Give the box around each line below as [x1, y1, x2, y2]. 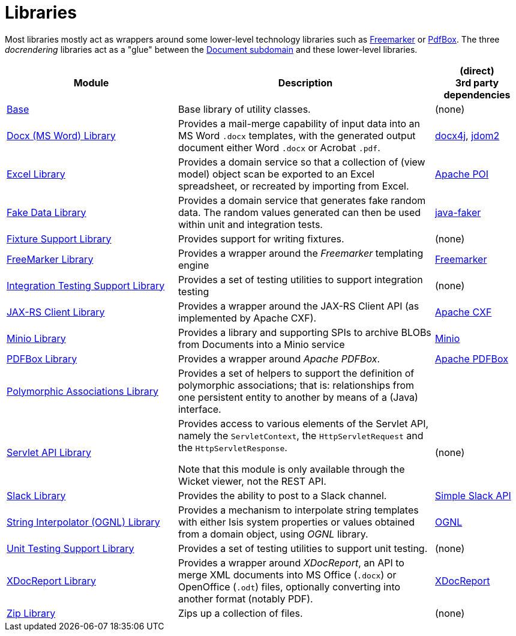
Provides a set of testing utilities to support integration [178, 273, 423, 286]
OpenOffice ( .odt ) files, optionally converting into [178, 580, 401, 593]
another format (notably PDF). [178, 592, 313, 605]
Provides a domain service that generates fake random [178, 194, 426, 206]
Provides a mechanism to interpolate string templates [178, 503, 419, 516]
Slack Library [7, 489, 66, 502]
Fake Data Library [7, 206, 86, 218]
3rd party [455, 76, 499, 89]
